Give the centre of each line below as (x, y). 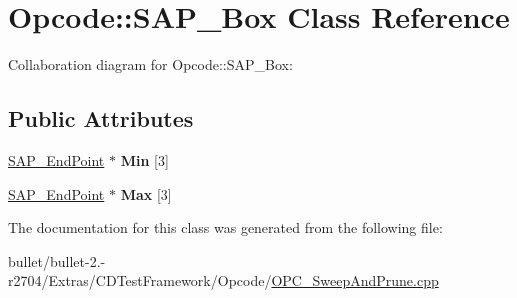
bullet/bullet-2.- (57, 260)
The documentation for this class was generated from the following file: (225, 227)
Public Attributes (101, 118)
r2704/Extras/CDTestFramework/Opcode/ (140, 280)
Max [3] (146, 193)
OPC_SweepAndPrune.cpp (355, 280)
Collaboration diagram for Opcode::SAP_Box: (150, 64)
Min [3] (144, 159)
